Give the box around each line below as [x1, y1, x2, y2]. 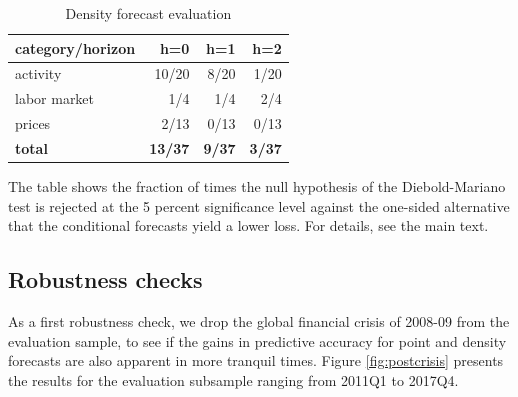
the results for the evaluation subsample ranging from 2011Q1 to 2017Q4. [8, 369, 459, 390]
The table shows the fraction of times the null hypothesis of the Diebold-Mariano [8, 176, 506, 197]
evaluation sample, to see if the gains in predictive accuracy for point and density [8, 330, 507, 351]
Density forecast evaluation [65, 3, 232, 23]
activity [15, 63, 62, 84]
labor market [15, 88, 95, 109]
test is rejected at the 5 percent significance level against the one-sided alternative [8, 195, 510, 216]
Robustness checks [8, 264, 203, 295]
